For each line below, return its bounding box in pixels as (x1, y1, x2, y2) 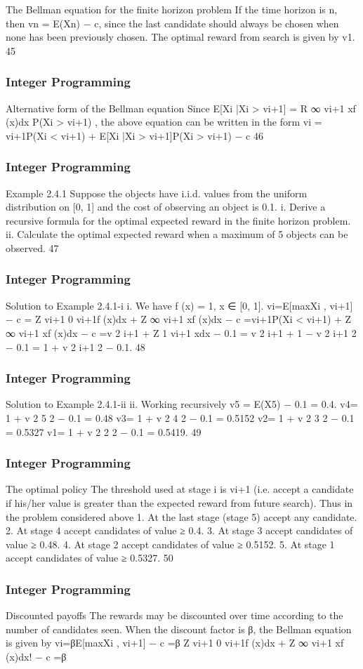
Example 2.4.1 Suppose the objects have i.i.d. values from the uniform (6, 185, 308, 200)
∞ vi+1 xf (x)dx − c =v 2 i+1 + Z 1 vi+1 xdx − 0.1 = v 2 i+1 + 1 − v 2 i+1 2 (6, 325, 357, 340)
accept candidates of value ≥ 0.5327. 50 (6, 550, 173, 565)
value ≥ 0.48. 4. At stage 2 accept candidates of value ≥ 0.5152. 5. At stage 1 (6, 536, 335, 551)
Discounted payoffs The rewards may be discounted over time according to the (6, 608, 343, 623)
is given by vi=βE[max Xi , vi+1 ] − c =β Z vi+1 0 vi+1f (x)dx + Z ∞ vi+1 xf (6, 635, 344, 650)
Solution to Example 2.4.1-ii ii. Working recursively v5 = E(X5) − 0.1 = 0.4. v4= (6, 397, 358, 411)
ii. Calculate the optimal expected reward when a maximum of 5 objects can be (6, 227, 348, 241)
